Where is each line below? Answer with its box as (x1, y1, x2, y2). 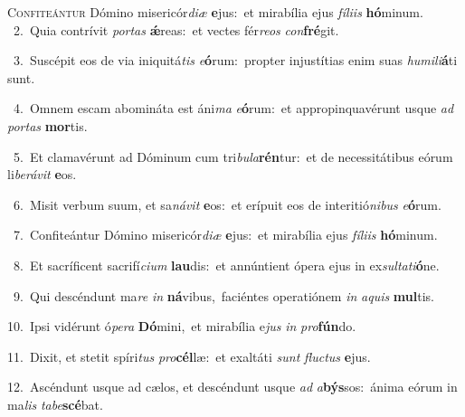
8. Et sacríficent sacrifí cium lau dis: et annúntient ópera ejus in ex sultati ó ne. (13, 255, 440, 274)
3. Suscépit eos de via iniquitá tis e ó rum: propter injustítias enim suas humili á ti (13, 51, 458, 70)
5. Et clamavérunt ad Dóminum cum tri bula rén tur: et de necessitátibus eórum (13, 147, 453, 166)
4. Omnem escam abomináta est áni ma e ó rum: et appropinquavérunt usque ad (13, 99, 454, 118)
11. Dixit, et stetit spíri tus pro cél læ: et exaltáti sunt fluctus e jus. (7, 346, 371, 365)
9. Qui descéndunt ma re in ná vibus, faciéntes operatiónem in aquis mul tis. (13, 286, 434, 305)
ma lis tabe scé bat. (7, 394, 103, 413)
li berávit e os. (7, 165, 77, 184)
